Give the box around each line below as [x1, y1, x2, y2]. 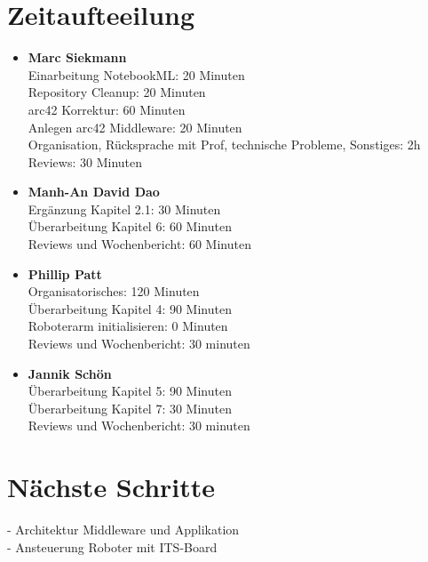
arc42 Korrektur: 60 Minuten [28, 100, 186, 118]
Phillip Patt [28, 264, 102, 283]
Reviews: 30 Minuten [28, 152, 143, 171]
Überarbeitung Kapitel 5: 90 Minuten [28, 381, 232, 400]
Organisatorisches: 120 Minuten [28, 282, 200, 301]
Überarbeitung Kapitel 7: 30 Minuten [28, 398, 232, 417]
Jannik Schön [28, 364, 112, 382]
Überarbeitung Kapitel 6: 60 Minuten [28, 217, 232, 236]
